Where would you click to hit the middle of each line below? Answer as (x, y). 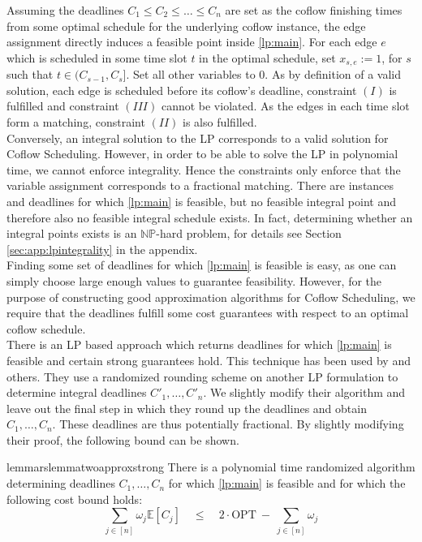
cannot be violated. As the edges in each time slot (285, 106)
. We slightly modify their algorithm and (304, 392)
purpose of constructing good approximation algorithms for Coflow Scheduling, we (211, 297)
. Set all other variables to (191, 74)
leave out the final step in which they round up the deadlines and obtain (187, 408)
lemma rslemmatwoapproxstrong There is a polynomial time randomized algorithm (211, 467)
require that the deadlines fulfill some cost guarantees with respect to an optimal (208, 313)
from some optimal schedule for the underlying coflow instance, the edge (186, 26)
